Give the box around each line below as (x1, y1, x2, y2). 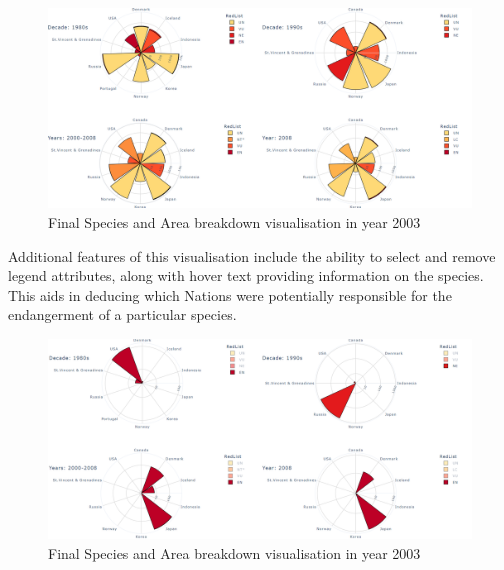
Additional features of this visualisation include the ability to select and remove (8, 245, 496, 266)
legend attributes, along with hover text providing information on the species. (8, 265, 484, 286)
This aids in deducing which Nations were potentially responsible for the (8, 284, 452, 305)
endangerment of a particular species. (8, 304, 237, 325)
